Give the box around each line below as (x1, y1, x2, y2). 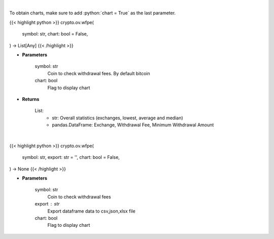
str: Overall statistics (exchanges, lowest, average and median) (52, 115, 184, 121)
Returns (22, 96, 40, 102)
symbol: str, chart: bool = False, (22, 31, 88, 37)
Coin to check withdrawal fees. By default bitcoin (47, 70, 150, 76)
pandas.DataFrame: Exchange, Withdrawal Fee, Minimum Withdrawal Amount (52, 122, 214, 128)
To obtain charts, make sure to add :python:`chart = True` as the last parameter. (9, 10, 176, 16)
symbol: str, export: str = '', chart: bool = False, (22, 154, 120, 160)
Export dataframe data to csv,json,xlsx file (47, 208, 135, 214)
